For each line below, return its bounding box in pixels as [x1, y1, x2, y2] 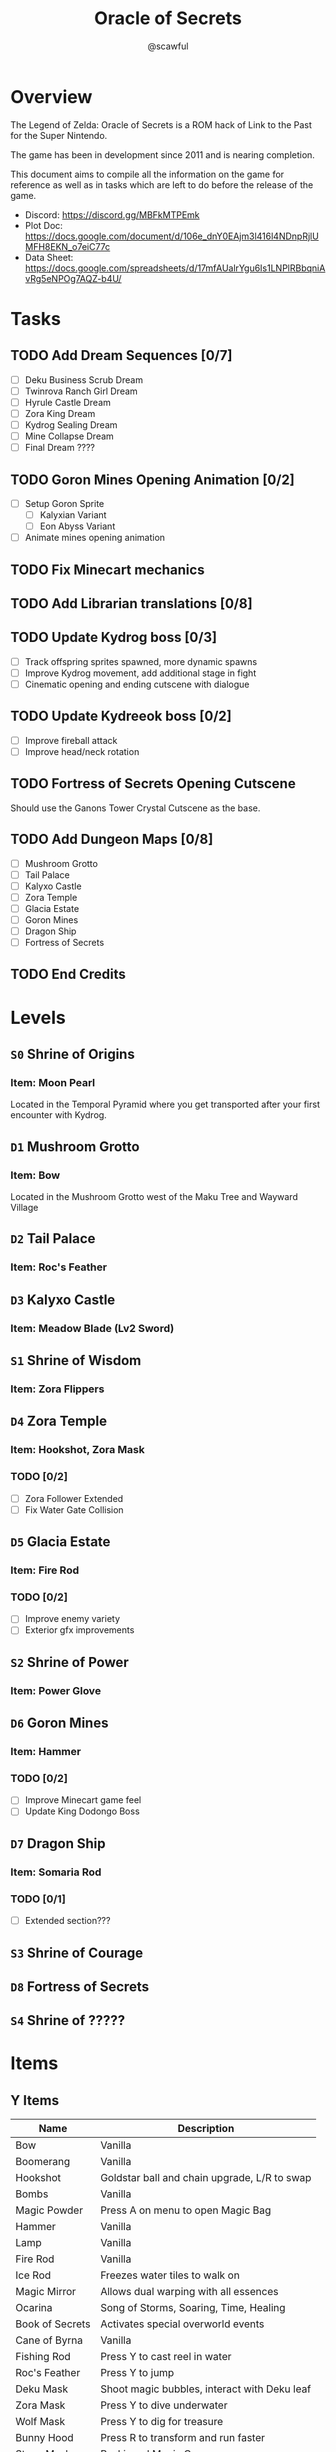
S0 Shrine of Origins [10, 1046, 135, 1062]
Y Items [10, 2092, 60, 2109]
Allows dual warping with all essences [99, 2285, 279, 2299]
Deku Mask [15, 2382, 69, 2396]
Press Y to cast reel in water [99, 2350, 232, 2364]
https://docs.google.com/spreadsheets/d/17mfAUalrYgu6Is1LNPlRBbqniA [24, 262, 326, 274]
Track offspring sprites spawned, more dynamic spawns [24, 655, 258, 667]
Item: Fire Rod [10, 1563, 80, 1577]
